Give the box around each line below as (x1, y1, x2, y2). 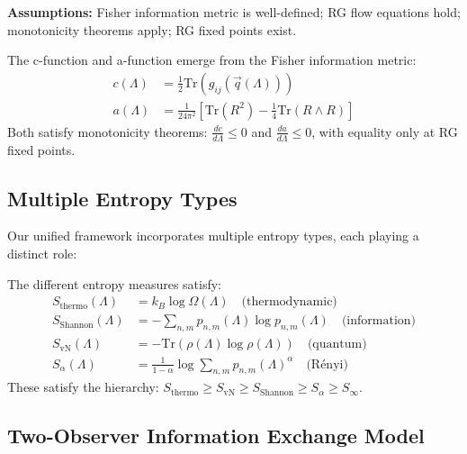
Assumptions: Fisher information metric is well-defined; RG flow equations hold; (7, 3, 461, 21)
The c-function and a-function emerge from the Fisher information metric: (7, 50, 417, 69)
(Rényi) (306, 358, 348, 371)
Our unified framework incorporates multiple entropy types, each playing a (7, 226, 419, 245)
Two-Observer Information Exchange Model (7, 422, 425, 449)
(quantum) (307, 338, 367, 351)
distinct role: (7, 244, 77, 263)
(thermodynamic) (241, 295, 337, 309)
